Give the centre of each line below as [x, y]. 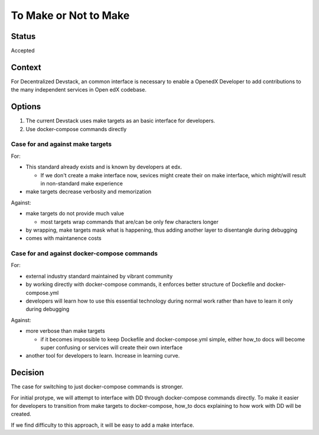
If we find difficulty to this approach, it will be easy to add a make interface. [102, 425]
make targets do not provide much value [75, 213]
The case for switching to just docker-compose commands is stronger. [97, 387]
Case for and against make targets [61, 144]
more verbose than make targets [66, 331]
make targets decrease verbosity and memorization [89, 191]
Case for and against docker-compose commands [84, 254]
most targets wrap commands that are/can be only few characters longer [129, 222]
